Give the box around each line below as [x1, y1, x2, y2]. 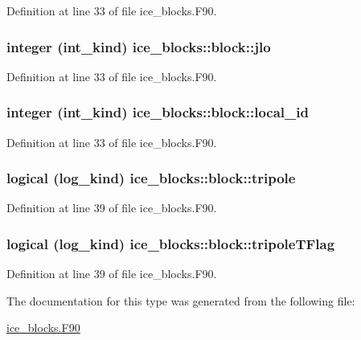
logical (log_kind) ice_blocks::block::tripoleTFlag [6, 233, 335, 253]
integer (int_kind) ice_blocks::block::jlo [6, 36, 271, 56]
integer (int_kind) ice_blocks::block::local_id [6, 102, 309, 122]
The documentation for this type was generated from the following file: [6, 292, 355, 309]
